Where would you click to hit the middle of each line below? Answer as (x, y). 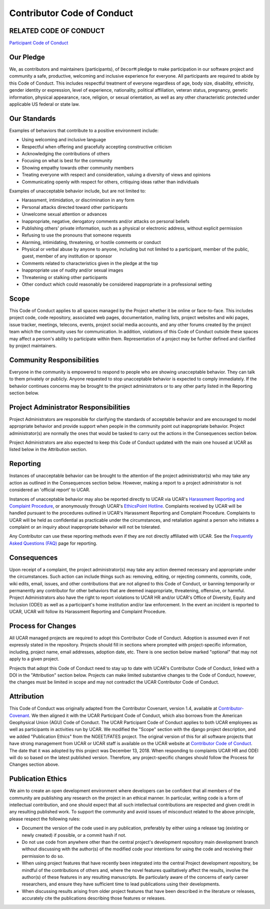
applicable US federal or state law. (44, 104)
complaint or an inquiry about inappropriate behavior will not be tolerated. (85, 527)
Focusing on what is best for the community (67, 161)
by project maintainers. (33, 345)
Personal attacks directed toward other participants (74, 207)
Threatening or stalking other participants (64, 277)
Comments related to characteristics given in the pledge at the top (90, 263)
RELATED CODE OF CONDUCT (57, 31)
